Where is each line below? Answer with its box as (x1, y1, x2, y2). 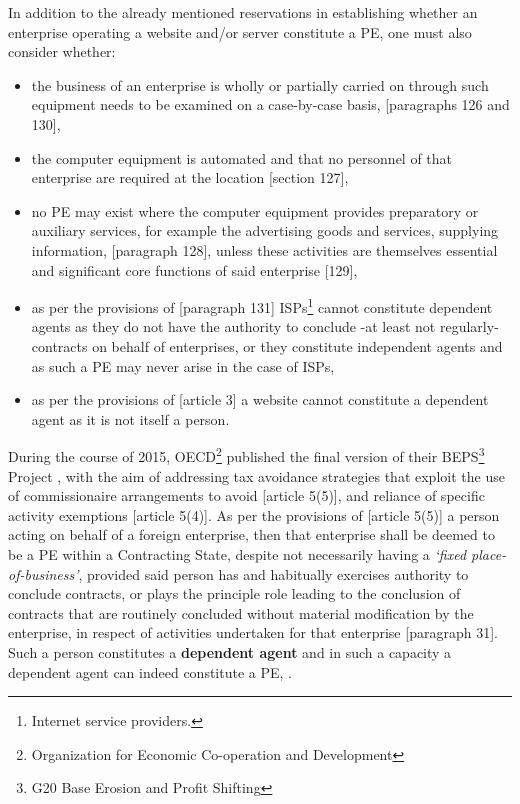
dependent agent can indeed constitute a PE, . (8, 661, 292, 682)
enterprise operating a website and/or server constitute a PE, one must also (8, 21, 472, 42)
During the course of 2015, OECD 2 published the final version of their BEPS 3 (8, 443, 485, 466)
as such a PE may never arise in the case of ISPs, (31, 355, 335, 376)
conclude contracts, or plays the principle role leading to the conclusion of (8, 583, 461, 604)
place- (471, 543, 507, 564)
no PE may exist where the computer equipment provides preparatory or (31, 200, 479, 221)
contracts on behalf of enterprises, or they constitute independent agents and (31, 335, 503, 356)
